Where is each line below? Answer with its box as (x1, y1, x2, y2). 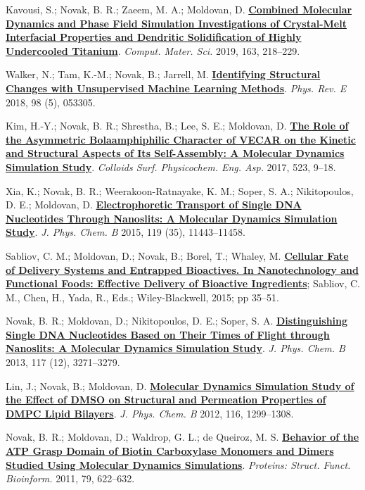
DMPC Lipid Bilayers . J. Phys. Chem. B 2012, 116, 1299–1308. (6, 406, 294, 420)
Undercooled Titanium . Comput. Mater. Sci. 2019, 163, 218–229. (6, 43, 300, 58)
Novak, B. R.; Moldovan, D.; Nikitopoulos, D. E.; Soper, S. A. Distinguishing (6, 313, 348, 328)
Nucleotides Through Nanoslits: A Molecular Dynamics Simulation (6, 211, 338, 225)
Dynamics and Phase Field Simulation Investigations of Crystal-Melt (6, 15, 347, 30)
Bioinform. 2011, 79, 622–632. (6, 471, 135, 486)
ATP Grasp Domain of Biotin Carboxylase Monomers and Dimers (6, 444, 334, 458)
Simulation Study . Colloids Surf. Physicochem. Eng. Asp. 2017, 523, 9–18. (6, 159, 336, 174)
